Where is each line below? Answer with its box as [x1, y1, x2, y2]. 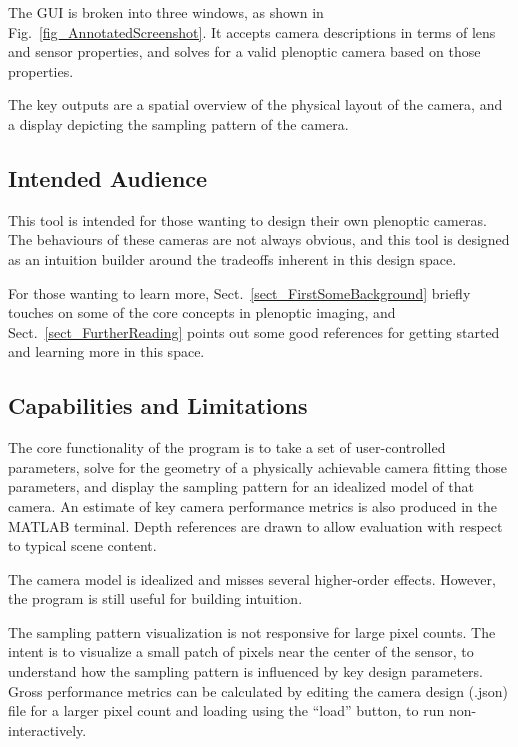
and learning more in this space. [8, 341, 205, 362]
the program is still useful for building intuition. [8, 588, 303, 609]
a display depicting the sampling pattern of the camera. [8, 113, 349, 134]
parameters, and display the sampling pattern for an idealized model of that [8, 476, 474, 497]
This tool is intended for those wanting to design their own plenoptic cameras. [8, 209, 487, 230]
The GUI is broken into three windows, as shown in [8, 2, 324, 22]
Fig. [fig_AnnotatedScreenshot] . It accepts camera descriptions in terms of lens [8, 21, 496, 42]
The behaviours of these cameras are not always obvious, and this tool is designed [8, 229, 510, 250]
